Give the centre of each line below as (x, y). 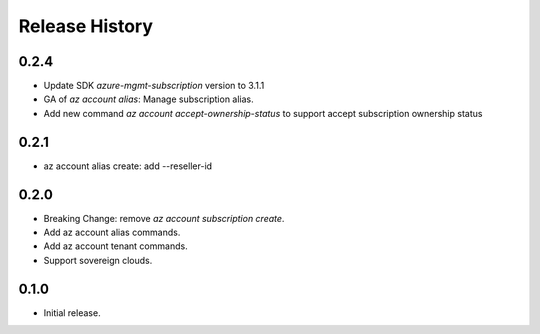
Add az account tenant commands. (116, 246)
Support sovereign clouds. (98, 260)
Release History (86, 26)
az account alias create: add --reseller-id (128, 166)
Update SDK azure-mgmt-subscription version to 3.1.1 (154, 86)
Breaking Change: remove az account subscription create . (164, 218)
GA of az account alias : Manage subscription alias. (148, 99)
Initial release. (72, 312)
